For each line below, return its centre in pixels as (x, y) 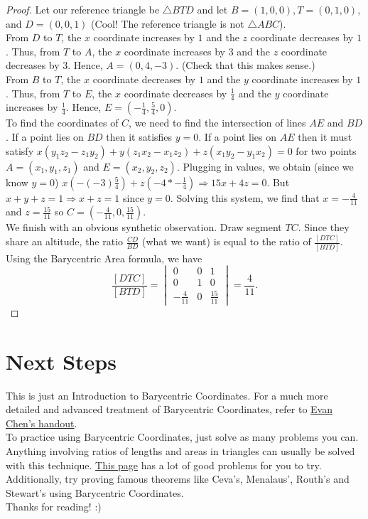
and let (212, 9)
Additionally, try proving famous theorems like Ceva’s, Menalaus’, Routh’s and (178, 479)
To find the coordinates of (62, 123)
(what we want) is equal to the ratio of (226, 241)
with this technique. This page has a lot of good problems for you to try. (164, 465)
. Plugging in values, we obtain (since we (265, 166)
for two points (326, 150)
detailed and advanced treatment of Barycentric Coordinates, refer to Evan (169, 409)
